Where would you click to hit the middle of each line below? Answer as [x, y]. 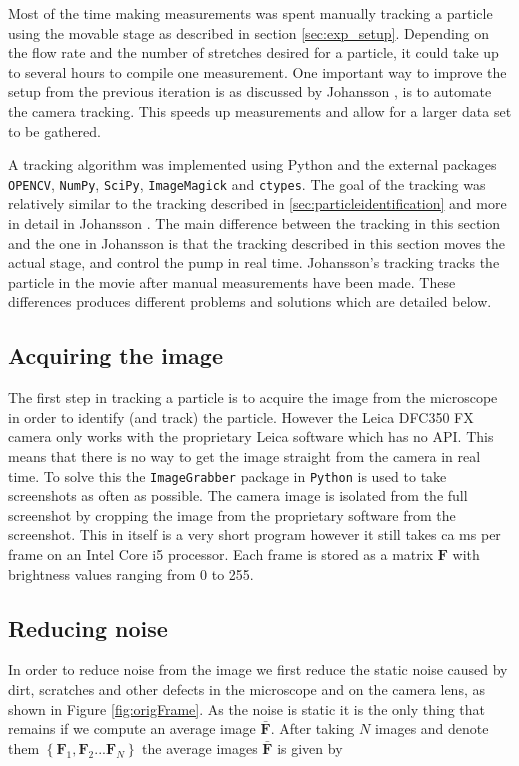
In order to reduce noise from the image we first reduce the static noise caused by [258, 669]
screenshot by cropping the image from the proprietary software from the [232, 514]
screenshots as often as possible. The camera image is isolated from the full [238, 495]
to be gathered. [54, 130]
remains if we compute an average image [132, 728]
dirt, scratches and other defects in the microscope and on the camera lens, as [246, 688]
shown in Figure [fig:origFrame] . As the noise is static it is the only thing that [246, 708]
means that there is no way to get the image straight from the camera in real [244, 455]
